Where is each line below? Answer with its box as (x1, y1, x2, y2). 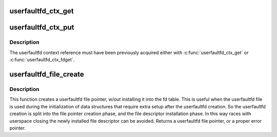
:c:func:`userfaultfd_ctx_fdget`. (9, 57, 75, 63)
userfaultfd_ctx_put (9, 23, 74, 32)
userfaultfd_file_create (9, 70, 84, 79)
